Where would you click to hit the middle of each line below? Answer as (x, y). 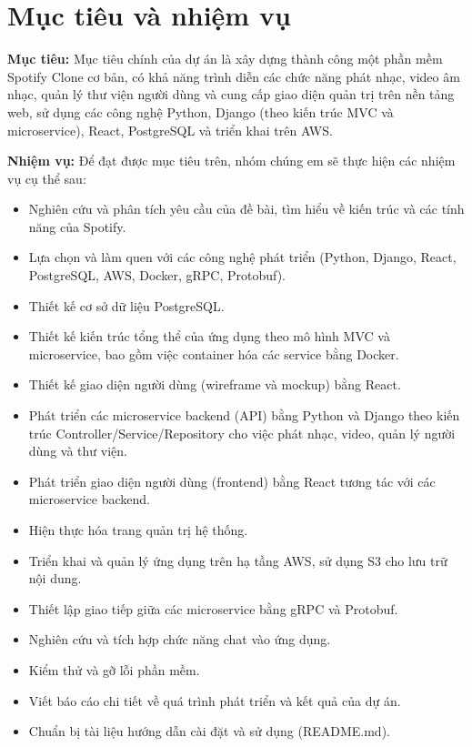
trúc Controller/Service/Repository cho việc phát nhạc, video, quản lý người (242, 433)
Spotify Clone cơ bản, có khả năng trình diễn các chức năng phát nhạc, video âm (234, 76)
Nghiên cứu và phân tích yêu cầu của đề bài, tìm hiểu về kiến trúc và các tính (246, 209)
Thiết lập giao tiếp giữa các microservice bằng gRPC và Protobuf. (213, 608)
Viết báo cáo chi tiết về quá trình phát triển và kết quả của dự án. (215, 700)
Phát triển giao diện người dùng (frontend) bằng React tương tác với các (232, 481)
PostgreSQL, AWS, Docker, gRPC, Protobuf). (157, 275)
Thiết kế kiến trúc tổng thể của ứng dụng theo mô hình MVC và (209, 336)
